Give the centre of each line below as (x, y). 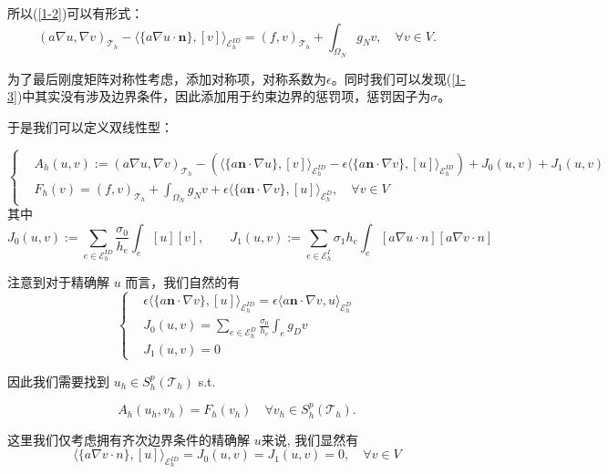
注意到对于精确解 (58, 282)
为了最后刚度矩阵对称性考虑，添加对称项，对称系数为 (167, 78)
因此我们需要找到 (58, 381)
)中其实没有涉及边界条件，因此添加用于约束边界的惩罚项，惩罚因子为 (224, 96)
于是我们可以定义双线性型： (90, 126)
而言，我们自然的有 (183, 282)
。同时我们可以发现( (392, 78)
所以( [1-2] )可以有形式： (76, 13)
